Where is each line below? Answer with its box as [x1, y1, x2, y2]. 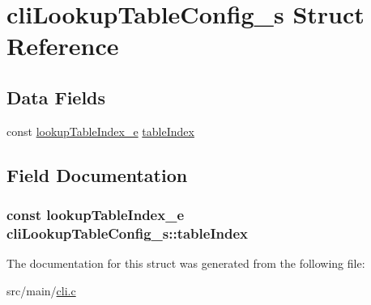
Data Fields [6, 84, 106, 109]
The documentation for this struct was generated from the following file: [6, 255, 365, 272]
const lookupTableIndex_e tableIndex [6, 122, 194, 139]
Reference [6, 29, 119, 62]
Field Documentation [6, 162, 188, 187]
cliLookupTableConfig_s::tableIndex [6, 222, 248, 243]
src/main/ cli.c [6, 282, 76, 299]
